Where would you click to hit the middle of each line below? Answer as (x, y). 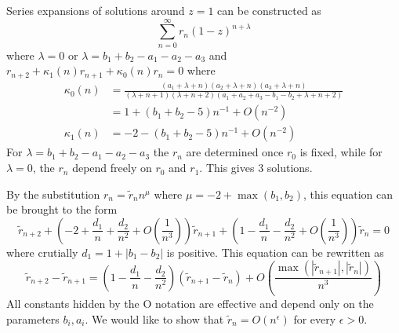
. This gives (227, 168)
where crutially (42, 252)
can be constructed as (269, 10)
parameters (33, 318)
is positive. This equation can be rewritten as (275, 252)
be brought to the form (62, 209)
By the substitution (53, 194)
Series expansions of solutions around (96, 10)
